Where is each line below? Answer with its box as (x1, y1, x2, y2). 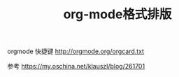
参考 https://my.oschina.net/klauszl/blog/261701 (7, 62, 145, 71)
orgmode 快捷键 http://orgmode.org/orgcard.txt (7, 47, 145, 56)
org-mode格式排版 (63, 6, 172, 22)
